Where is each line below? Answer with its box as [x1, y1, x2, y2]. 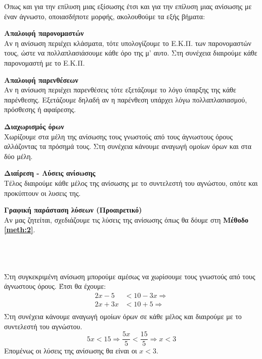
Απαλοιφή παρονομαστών [4, 28, 84, 38]
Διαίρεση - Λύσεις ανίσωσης [4, 168, 96, 178]
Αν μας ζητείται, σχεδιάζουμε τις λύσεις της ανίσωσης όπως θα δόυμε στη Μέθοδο [4, 214, 248, 225]
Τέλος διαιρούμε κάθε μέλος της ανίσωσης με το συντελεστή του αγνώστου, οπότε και [4, 177, 258, 188]
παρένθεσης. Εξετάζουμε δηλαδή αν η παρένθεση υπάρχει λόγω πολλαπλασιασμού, [4, 94, 247, 105]
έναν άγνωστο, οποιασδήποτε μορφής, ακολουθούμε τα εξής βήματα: [4, 11, 205, 21]
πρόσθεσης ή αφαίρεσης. [4, 104, 76, 115]
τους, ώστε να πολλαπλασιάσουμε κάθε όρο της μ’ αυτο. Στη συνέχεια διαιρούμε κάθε [4, 47, 257, 58]
